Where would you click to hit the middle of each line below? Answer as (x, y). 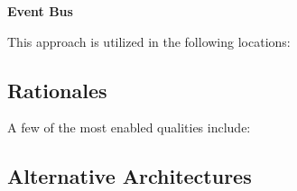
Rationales (57, 90)
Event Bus (40, 11)
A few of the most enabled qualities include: (129, 127)
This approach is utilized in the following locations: (149, 41)
